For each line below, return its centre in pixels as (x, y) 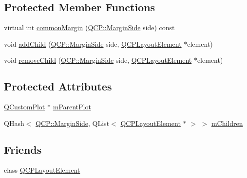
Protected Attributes (58, 86)
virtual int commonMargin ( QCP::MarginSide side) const (89, 27)
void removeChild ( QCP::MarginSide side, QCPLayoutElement (98, 60)
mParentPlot (72, 107)
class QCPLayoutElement (42, 169)
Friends (23, 149)
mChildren (227, 123)
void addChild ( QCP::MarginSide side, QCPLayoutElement (93, 44)
